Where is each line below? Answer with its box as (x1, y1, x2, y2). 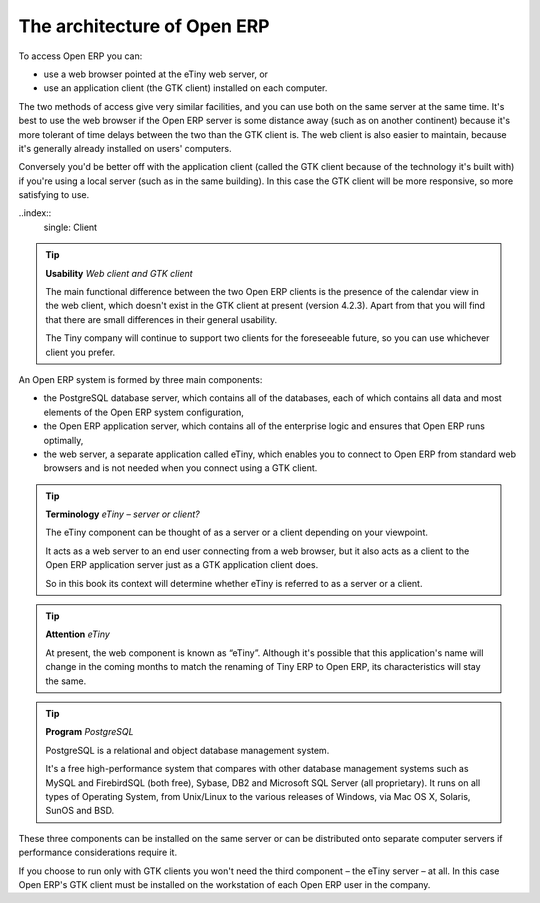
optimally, (43, 434, 84, 446)
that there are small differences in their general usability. (45, 313, 278, 325)
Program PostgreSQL (45, 726, 134, 738)
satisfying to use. (18, 189, 90, 201)
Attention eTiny (45, 628, 110, 640)
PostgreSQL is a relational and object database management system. (45, 744, 330, 756)
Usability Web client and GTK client (45, 267, 194, 279)
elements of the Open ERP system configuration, (43, 406, 244, 418)
